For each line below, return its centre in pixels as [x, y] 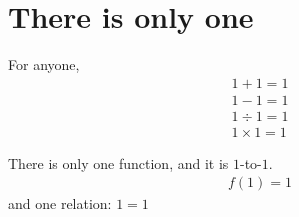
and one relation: [60, 203]
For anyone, [44, 64]
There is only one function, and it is [118, 162]
